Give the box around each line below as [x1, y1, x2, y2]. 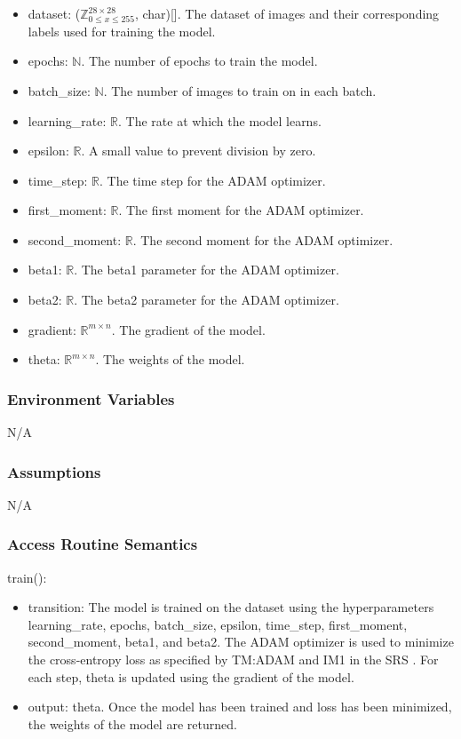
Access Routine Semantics [7, 533, 198, 555]
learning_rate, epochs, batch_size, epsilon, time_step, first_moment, [28, 615, 408, 633]
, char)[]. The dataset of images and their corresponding [134, 4, 440, 22]
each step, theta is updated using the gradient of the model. [28, 667, 354, 686]
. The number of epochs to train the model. [81, 52, 318, 70]
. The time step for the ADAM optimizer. [99, 171, 326, 189]
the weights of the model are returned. [28, 714, 237, 733]
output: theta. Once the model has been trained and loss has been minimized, [28, 697, 452, 716]
